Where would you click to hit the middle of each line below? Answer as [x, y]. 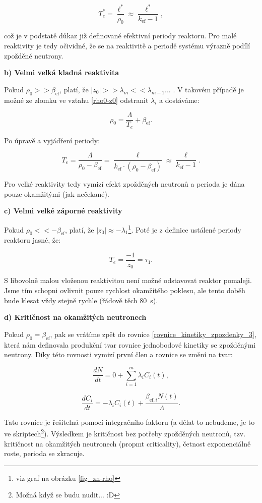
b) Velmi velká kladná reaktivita [62, 72]
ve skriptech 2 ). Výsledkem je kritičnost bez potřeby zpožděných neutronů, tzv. [125, 433]
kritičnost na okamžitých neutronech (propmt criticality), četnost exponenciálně [127, 443]
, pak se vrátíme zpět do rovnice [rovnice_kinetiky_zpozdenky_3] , [153, 334]
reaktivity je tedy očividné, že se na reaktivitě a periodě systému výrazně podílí [127, 45]
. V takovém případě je [208, 89]
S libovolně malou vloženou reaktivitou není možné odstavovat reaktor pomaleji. [128, 280]
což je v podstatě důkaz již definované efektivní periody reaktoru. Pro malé [120, 36]
